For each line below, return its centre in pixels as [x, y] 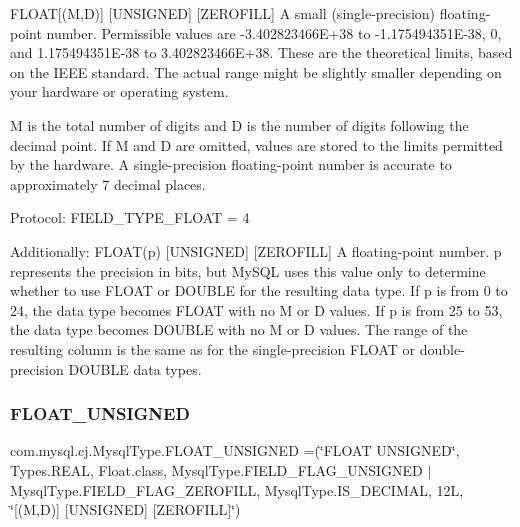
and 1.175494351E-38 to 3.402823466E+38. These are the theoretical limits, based [261, 52]
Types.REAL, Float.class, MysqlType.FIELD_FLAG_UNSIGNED [216, 469]
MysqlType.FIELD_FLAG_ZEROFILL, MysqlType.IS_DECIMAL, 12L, [237, 489]
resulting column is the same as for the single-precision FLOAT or [213, 348]
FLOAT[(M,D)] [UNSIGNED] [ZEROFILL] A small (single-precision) [223, 13]
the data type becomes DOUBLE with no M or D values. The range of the [239, 329]
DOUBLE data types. [135, 368]
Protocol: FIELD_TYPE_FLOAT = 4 [130, 217]
